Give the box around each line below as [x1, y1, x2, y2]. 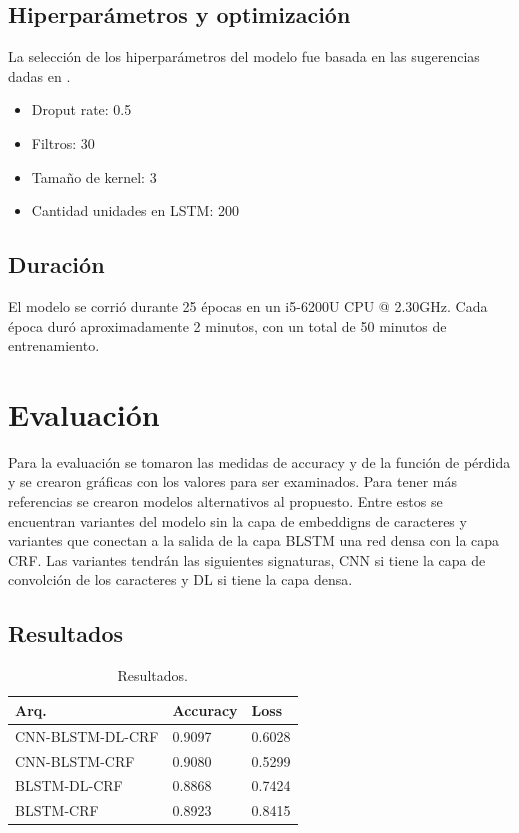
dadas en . [8, 65, 71, 86]
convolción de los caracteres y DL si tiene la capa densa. [8, 569, 353, 590]
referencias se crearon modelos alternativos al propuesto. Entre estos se [8, 491, 443, 512]
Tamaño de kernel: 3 [31, 166, 157, 187]
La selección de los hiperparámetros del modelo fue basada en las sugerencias [8, 46, 480, 67]
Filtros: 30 [31, 132, 95, 153]
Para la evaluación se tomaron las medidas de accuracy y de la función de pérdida [8, 451, 511, 472]
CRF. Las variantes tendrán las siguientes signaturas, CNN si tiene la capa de [8, 549, 486, 570]
